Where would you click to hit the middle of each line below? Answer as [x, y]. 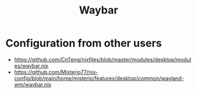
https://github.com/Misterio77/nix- [56, 72]
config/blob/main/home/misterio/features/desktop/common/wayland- [99, 78]
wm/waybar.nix [32, 84]
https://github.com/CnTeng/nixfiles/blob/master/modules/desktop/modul [103, 59]
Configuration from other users [84, 43]
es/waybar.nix [31, 66]
